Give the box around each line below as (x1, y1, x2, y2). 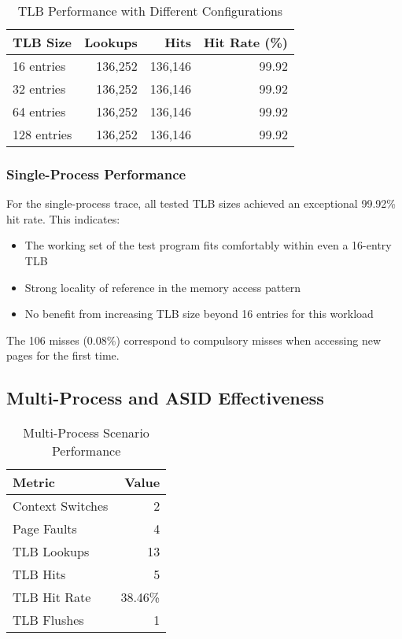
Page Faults (13, 519, 77, 538)
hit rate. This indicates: (6, 210, 120, 227)
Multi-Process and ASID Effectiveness (6, 386, 324, 410)
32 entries (13, 79, 66, 98)
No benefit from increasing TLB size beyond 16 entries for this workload (24, 305, 374, 322)
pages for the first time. (6, 347, 120, 364)
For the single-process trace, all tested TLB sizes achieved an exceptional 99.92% (6, 195, 396, 212)
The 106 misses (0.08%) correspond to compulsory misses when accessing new (6, 331, 382, 348)
